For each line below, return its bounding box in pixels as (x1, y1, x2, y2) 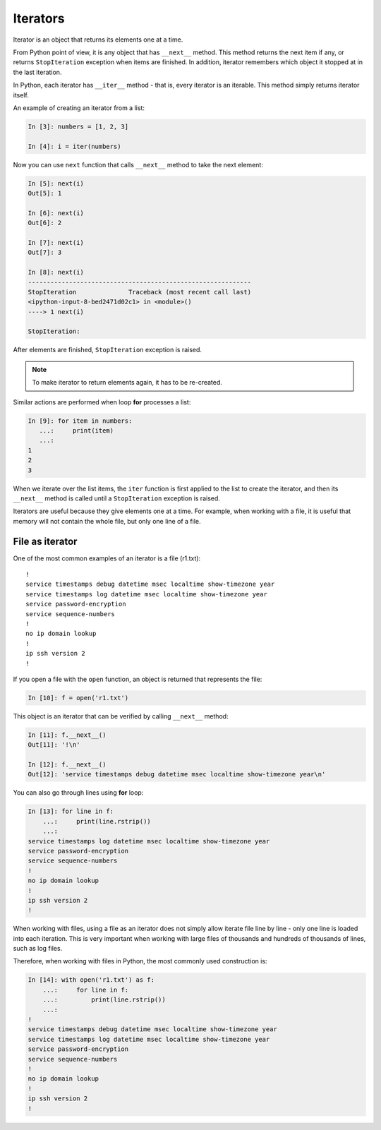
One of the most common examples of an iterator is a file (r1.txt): (13, 554, 201, 563)
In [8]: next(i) (28, 268, 85, 277)
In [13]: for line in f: (28, 807, 114, 815)
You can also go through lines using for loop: (13, 788, 144, 797)
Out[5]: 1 (28, 189, 62, 198)
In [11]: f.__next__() (28, 731, 107, 739)
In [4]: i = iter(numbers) (28, 142, 121, 150)
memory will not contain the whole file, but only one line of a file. (13, 517, 201, 525)
